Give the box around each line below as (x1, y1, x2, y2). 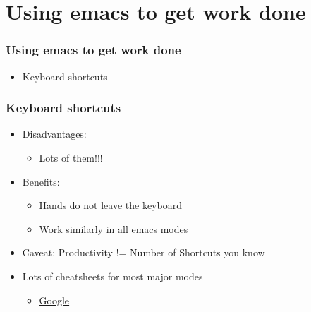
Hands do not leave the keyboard (39, 198, 182, 212)
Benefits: (22, 174, 60, 188)
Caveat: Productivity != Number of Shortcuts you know (22, 245, 265, 260)
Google (39, 292, 70, 307)
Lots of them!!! (39, 150, 103, 164)
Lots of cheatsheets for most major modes (22, 268, 203, 283)
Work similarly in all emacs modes (39, 221, 188, 236)
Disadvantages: (22, 126, 87, 141)
